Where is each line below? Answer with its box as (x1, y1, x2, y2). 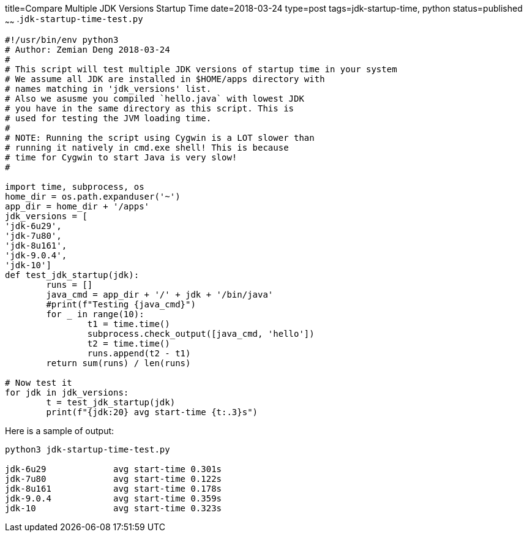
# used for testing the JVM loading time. (5, 113, 212, 123)
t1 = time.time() (87, 318, 170, 329)
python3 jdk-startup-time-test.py (5, 444, 170, 454)
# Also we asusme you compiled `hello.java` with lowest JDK (5, 93, 304, 103)
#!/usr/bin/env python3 (5, 34, 119, 45)
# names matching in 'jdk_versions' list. (5, 83, 212, 94)
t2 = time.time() (87, 338, 170, 348)
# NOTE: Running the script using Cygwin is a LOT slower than (5, 132, 315, 143)
